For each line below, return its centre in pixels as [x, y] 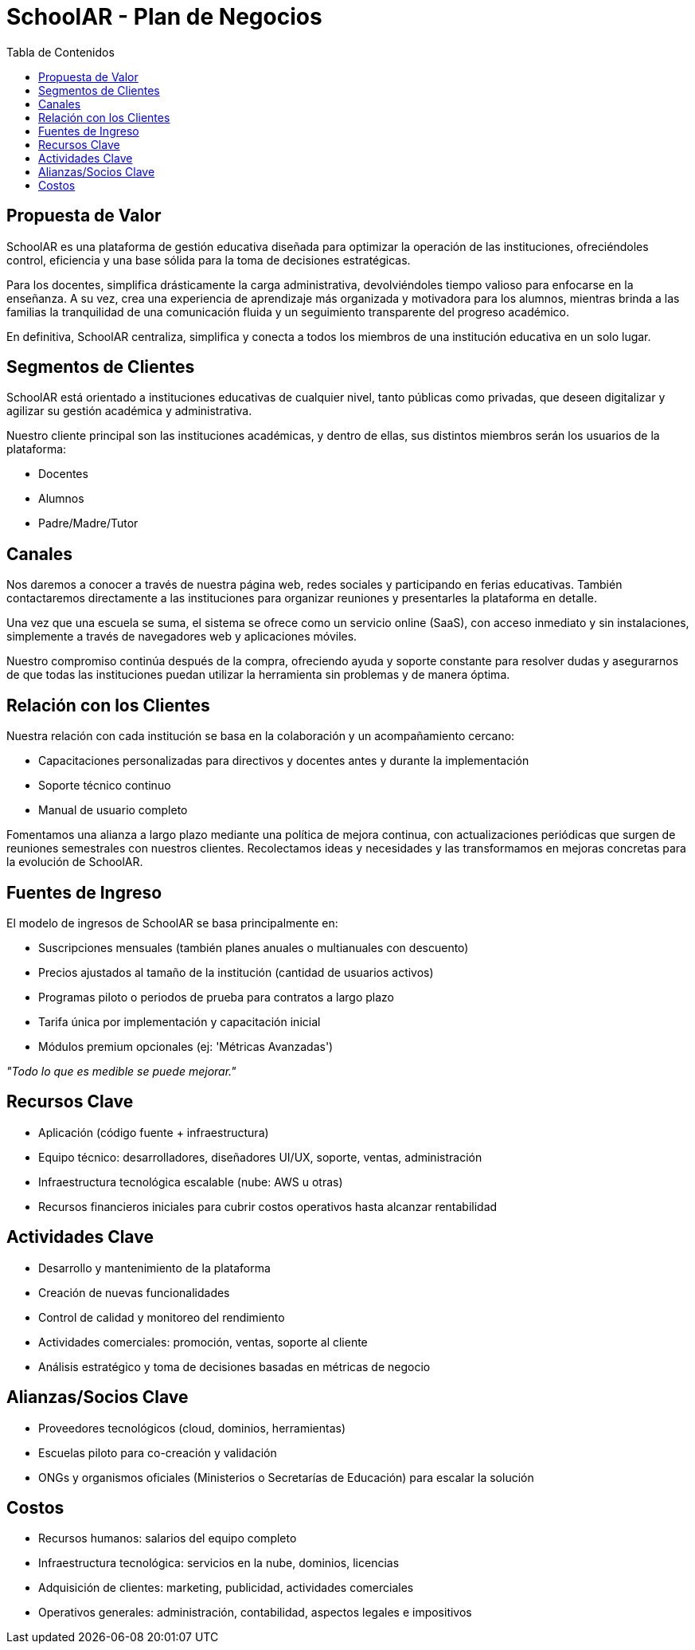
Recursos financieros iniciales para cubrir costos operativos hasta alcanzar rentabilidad [268, 1206]
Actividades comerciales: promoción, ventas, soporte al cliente [203, 1342]
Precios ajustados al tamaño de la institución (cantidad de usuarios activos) [236, 972]
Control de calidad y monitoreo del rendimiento [162, 1317]
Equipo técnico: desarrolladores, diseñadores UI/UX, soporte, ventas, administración [260, 1157]
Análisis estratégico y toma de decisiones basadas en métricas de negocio [234, 1366]
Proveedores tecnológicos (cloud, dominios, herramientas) [192, 1428]
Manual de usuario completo [113, 810]
